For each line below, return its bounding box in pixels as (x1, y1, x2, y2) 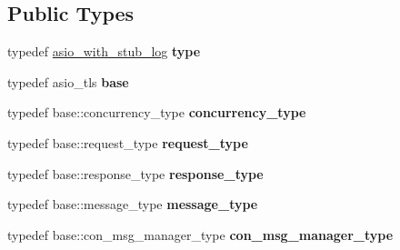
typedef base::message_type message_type (7, 195, 258, 214)
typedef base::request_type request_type (7, 133, 248, 152)
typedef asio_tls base (7, 72, 129, 91)
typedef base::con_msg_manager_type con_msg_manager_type (7, 225, 394, 244)
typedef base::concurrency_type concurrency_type (7, 103, 306, 122)
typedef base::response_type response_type (7, 164, 264, 183)
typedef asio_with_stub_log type (7, 42, 201, 61)
